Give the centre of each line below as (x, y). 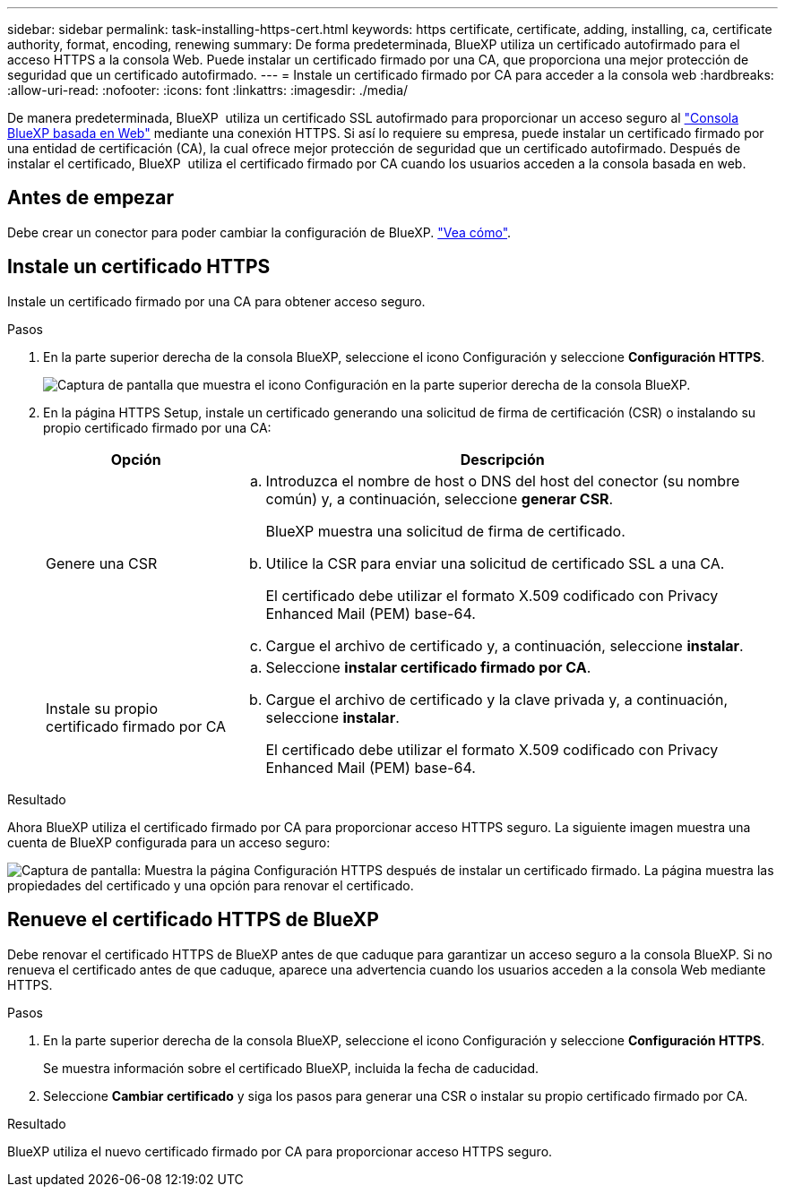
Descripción (502, 459)
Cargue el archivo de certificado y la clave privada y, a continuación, (497, 699)
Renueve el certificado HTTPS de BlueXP (193, 920)
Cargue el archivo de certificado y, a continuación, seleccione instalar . (505, 645)
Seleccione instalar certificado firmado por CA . (428, 667)
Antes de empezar (91, 198)
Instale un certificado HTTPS (139, 267)
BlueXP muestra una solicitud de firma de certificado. (445, 531)
